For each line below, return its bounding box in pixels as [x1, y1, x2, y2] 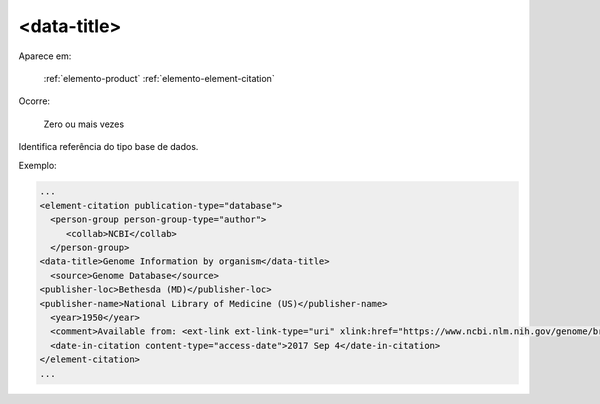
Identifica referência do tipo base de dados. [18, 141, 199, 153]
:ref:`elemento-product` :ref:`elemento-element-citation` [43, 72, 275, 84]
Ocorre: [18, 95, 50, 107]
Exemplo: [18, 159, 57, 171]
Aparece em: [18, 50, 72, 62]
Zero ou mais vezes [43, 118, 125, 130]
